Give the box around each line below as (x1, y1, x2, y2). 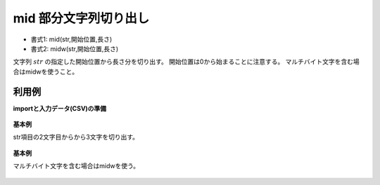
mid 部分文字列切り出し (13, 11, 150, 26)
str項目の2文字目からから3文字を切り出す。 (13, 133, 139, 142)
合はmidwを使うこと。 (13, 67, 79, 76)
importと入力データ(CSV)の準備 (13, 104, 107, 112)
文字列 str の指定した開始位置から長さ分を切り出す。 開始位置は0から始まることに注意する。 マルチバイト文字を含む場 (13, 57, 360, 66)
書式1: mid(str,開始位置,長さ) (30, 35, 113, 43)
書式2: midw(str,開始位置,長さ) (30, 44, 119, 53)
